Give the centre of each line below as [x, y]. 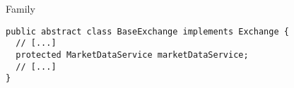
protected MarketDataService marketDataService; [132, 55]
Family [20, 8]
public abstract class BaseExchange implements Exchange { [147, 31]
